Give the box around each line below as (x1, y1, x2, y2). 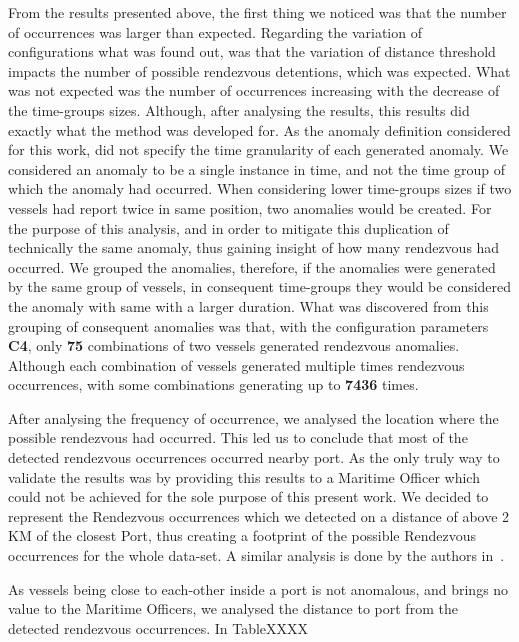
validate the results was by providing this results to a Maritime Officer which (8, 466, 480, 487)
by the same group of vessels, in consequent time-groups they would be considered (8, 276, 512, 297)
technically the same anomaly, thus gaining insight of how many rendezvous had (8, 237, 500, 258)
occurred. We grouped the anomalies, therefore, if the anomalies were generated (8, 256, 496, 277)
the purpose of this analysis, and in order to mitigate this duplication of (8, 217, 449, 238)
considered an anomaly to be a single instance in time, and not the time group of (8, 158, 505, 179)
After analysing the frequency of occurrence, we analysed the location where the (8, 407, 499, 428)
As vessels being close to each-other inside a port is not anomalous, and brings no (8, 578, 509, 599)
